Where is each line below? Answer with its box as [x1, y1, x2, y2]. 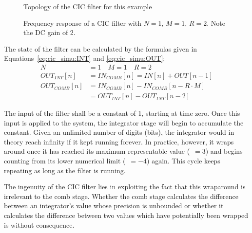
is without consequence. [4, 219, 75, 230]
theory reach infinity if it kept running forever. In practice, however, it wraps [4, 136, 234, 146]
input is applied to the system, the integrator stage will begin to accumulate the [4, 117, 244, 127]
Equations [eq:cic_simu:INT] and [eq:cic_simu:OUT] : [4, 53, 165, 63]
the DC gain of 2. [23, 27, 76, 37]
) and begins [205, 146, 243, 156]
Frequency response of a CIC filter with [23, 18, 141, 28]
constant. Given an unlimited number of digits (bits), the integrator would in [4, 127, 234, 137]
